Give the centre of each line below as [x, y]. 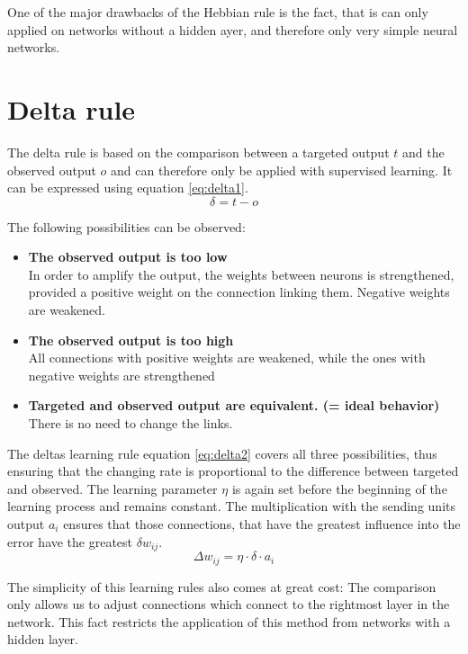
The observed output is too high [131, 340]
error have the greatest [70, 541]
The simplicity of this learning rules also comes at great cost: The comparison [222, 586]
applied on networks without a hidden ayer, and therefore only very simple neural [233, 29]
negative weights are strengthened [121, 375]
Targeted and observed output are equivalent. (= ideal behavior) [234, 405]
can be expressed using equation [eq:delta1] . [128, 188]
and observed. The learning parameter [112, 488]
